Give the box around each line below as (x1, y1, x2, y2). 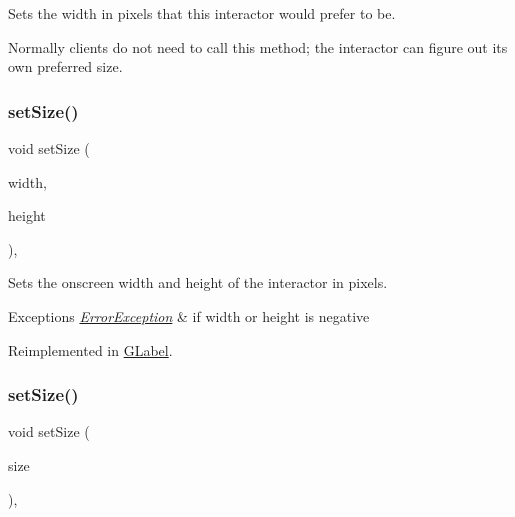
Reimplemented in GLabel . (8, 339, 173, 360)
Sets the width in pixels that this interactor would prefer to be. (8, 3, 396, 23)
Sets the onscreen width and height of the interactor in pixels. (8, 272, 388, 293)
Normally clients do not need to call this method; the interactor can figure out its (8, 36, 508, 57)
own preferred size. (8, 56, 123, 77)
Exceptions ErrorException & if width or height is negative (8, 305, 370, 326)
